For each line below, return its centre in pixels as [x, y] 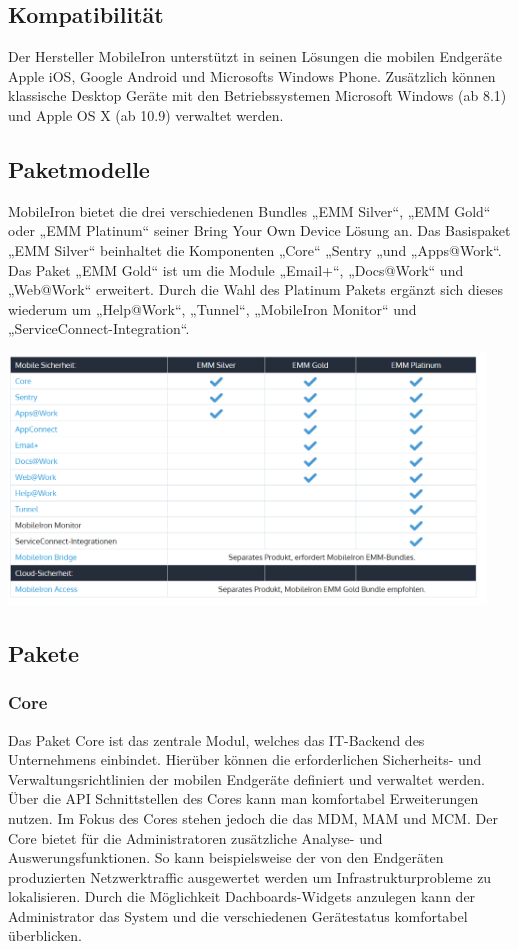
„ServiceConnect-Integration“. [99, 328]
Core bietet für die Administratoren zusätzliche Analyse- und [195, 837]
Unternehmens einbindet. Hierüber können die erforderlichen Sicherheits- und [245, 759]
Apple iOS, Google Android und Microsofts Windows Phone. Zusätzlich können [252, 75]
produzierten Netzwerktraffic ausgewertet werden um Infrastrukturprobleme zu [250, 876]
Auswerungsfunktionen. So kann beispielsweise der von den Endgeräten [226, 857]
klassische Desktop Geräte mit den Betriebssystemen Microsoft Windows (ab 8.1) [257, 95]
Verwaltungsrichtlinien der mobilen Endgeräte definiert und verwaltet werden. [246, 778]
